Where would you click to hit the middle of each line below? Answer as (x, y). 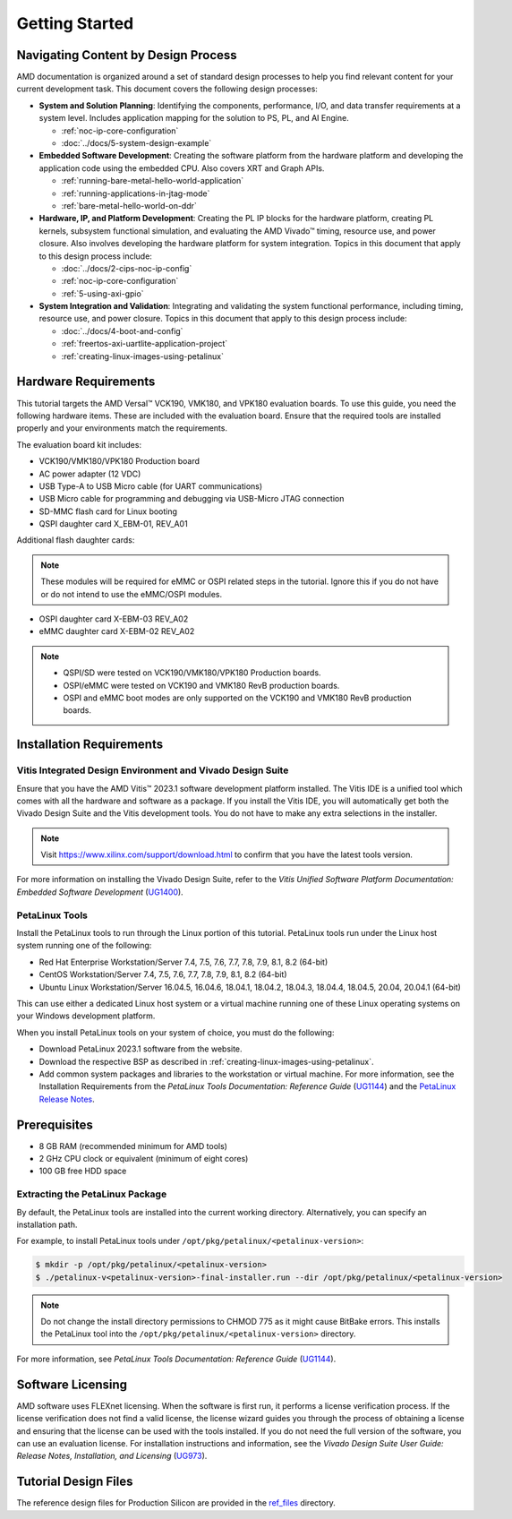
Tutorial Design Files (75, 1482)
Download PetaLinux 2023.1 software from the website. (141, 1049)
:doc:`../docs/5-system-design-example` (137, 143)
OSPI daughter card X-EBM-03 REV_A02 (114, 619)
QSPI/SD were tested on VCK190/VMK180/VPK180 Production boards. (192, 673)
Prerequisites (55, 1124)
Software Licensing (72, 1384)
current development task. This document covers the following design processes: (167, 89)
